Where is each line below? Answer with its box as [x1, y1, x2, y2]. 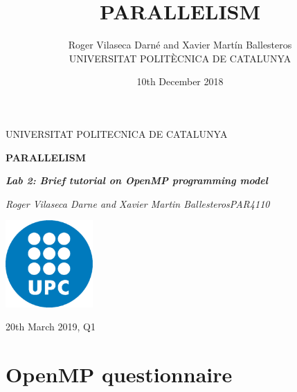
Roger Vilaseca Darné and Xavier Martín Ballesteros [68, 37, 292, 52]
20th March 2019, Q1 [6, 319, 96, 334]
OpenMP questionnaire [6, 360, 233, 389]
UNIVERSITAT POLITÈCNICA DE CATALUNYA [69, 51, 291, 65]
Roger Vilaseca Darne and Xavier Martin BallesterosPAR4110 [6, 196, 270, 211]
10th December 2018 [136, 74, 224, 89]
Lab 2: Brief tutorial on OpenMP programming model [6, 173, 268, 188]
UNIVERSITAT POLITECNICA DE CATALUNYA [6, 126, 228, 141]
